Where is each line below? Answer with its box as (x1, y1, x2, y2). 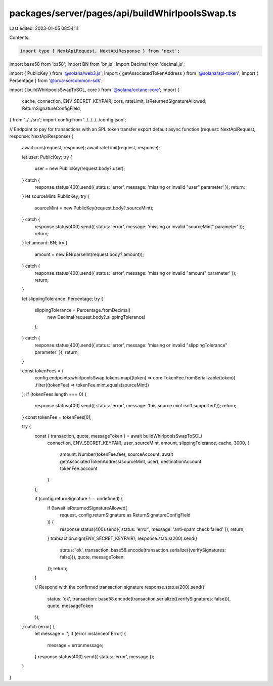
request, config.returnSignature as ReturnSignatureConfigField (60, 512, 191, 518)
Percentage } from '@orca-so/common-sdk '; (9, 77, 103, 83)
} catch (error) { (22, 623, 55, 629)
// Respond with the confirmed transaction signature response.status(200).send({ (34, 584, 205, 590)
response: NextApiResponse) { (9, 133, 73, 139)
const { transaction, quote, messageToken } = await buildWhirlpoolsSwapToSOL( (34, 433, 203, 439)
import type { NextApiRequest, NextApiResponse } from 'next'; (20, 48, 180, 54)
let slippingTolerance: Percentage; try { (22, 295, 104, 302)
